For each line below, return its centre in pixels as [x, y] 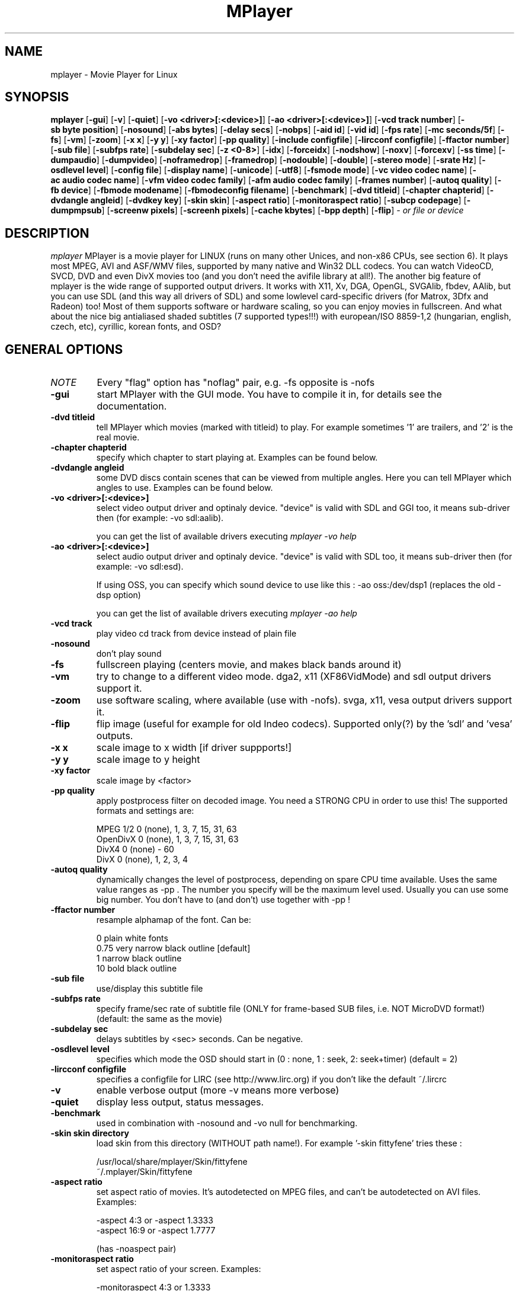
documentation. [132, 406]
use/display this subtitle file [150, 989]
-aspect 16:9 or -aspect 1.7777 [156, 1231]
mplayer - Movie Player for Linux [114, 74]
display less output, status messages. [180, 1102]
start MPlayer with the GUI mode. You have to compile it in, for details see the [269, 394]
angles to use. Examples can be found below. [185, 488]
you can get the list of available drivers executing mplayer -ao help [227, 613]
